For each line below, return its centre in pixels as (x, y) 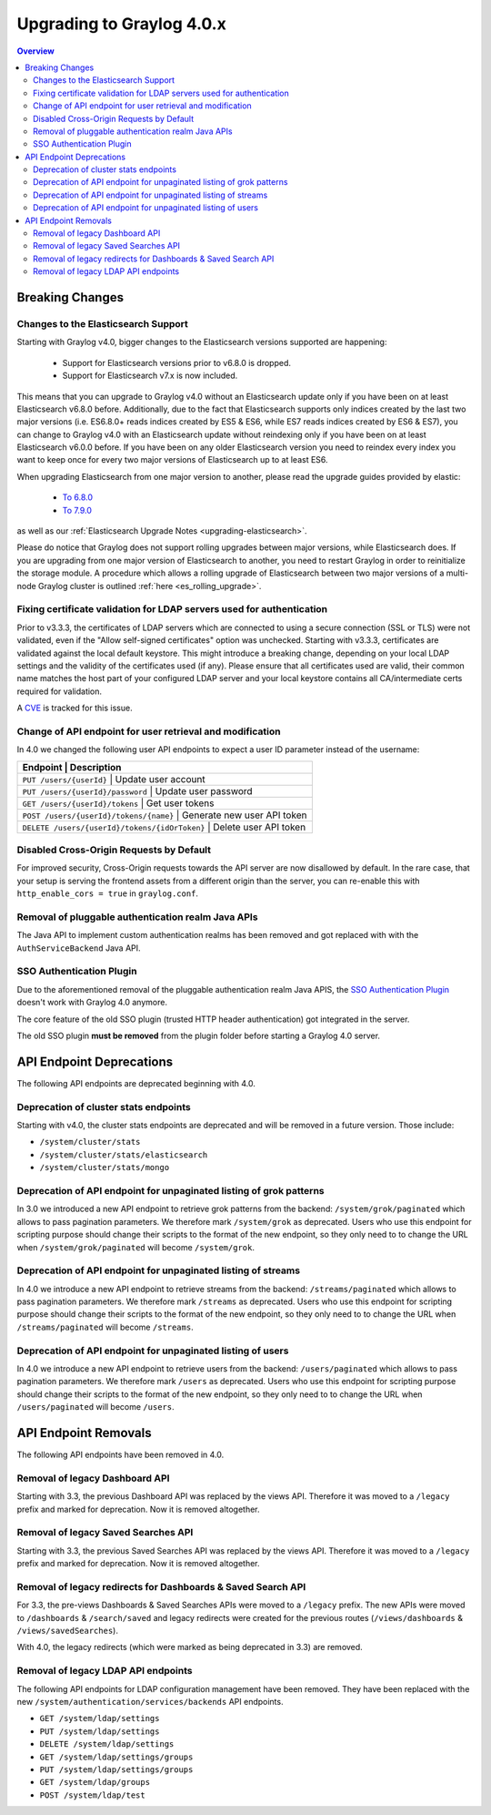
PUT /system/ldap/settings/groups (116, 1769)
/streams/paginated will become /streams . (105, 1327)
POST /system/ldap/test (92, 1795)
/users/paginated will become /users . (95, 1407)
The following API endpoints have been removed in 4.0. (120, 1455)
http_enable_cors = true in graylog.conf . (108, 893)
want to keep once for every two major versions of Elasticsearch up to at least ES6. (172, 460)
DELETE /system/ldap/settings (107, 1744)
